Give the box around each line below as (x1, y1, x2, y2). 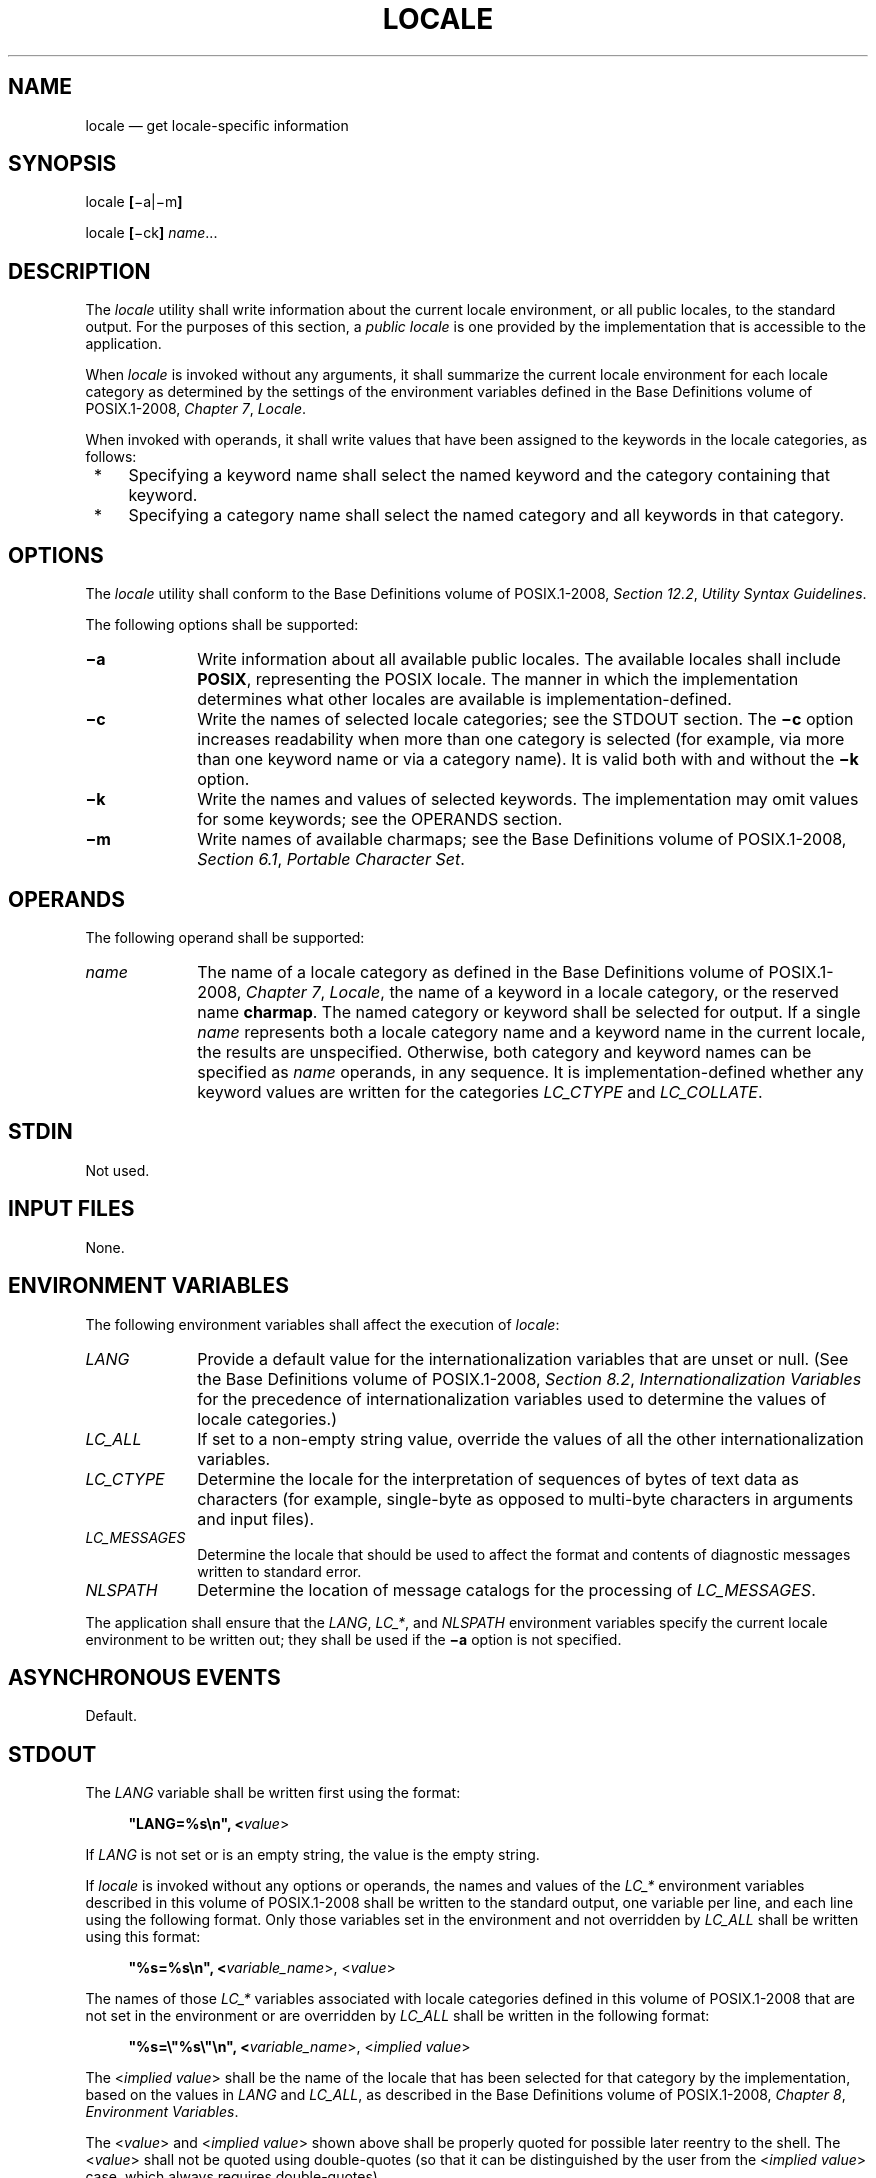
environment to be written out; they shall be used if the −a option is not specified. (85, 1630, 622, 1648)
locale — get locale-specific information (85, 116, 349, 134)
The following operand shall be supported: (85, 928, 365, 946)
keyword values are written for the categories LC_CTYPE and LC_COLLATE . (197, 1081, 763, 1102)
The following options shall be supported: (85, 616, 359, 634)
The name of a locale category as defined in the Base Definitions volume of (197, 961, 764, 982)
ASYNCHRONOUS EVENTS (8, 1664, 281, 1690)
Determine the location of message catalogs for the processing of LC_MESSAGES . (197, 1579, 816, 1600)
